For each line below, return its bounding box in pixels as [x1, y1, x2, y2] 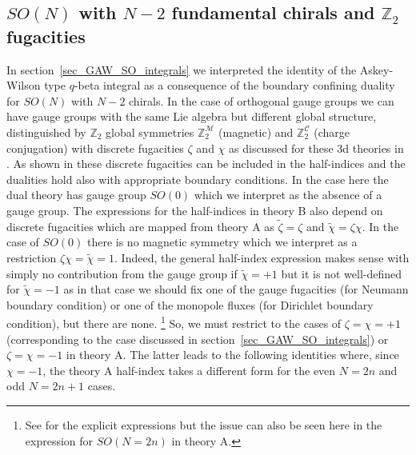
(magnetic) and [218, 123, 294, 140]
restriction [6, 249, 57, 265]
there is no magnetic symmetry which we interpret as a [86, 233, 358, 250]
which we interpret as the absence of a [194, 186, 382, 203]
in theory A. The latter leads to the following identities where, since [66, 346, 399, 363]
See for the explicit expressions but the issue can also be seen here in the [25, 416, 382, 433]
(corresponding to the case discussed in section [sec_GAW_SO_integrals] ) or [6, 330, 389, 347]
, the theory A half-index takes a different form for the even [42, 361, 336, 378]
